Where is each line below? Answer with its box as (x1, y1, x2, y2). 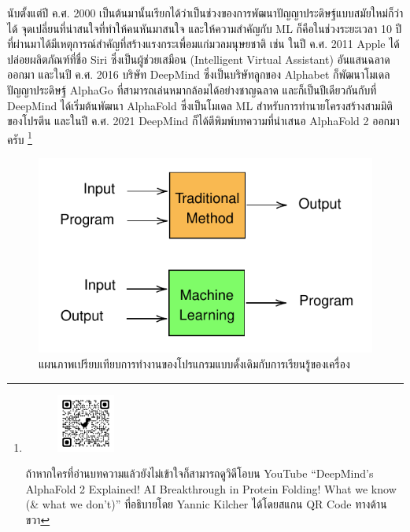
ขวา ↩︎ (25, 512, 50, 528)
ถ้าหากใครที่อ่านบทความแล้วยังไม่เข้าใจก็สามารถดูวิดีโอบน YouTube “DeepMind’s (25, 465, 374, 482)
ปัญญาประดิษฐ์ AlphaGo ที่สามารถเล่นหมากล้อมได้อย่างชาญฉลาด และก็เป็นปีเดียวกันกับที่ (7, 81, 377, 98)
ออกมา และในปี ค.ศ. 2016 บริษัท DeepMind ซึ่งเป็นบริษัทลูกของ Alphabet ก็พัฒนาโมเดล (7, 66, 390, 83)
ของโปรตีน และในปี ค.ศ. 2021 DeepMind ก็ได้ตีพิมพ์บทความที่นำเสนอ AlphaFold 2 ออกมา (7, 113, 400, 129)
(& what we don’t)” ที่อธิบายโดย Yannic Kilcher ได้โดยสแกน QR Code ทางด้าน (25, 496, 387, 512)
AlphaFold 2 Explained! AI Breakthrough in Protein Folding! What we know (25, 480, 397, 497)
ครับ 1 (7, 128, 32, 147)
